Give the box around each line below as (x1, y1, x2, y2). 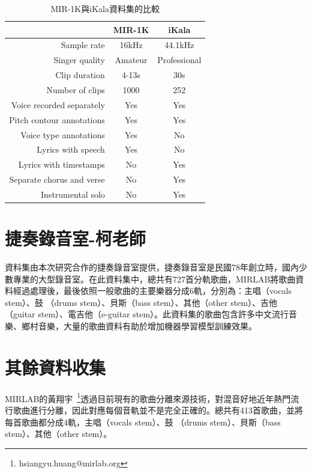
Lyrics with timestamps (18, 158, 105, 171)
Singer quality (53, 53, 105, 66)
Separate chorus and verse (9, 173, 105, 186)
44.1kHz (164, 38, 194, 51)
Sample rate (61, 38, 105, 51)
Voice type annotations (20, 128, 105, 141)
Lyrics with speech (37, 143, 105, 156)
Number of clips (46, 83, 105, 96)
